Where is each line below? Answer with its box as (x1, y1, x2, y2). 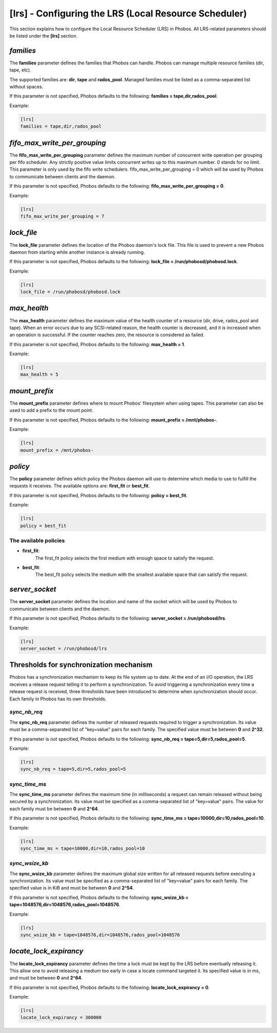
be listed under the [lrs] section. (9, 32, 78, 39)
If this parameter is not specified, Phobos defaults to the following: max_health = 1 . (9, 341, 186, 347)
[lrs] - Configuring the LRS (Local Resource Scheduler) (9, 8, 247, 19)
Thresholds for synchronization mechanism (9, 661, 153, 669)
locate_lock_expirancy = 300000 (20, 1014, 102, 1021)
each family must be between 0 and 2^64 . (9, 805, 100, 812)
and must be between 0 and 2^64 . (9, 975, 83, 981)
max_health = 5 (20, 372, 58, 377)
